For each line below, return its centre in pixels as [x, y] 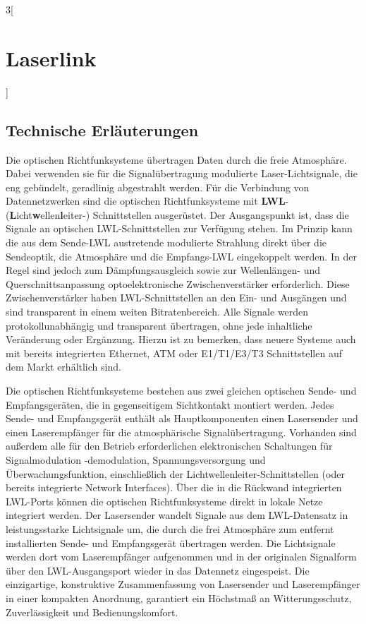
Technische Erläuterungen [102, 130]
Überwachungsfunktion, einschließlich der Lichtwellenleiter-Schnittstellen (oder [175, 473]
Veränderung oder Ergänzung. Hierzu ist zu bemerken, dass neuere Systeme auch [181, 339]
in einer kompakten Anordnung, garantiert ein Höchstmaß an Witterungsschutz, [179, 598]
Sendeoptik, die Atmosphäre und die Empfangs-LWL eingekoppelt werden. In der [181, 256]
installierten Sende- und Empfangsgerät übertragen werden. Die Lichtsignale [171, 542]
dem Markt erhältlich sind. [63, 367]
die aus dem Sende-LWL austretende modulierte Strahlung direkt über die [166, 242]
